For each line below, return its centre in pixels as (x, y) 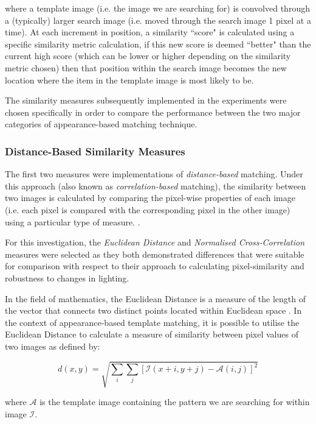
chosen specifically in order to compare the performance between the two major (153, 112)
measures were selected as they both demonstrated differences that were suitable (155, 254)
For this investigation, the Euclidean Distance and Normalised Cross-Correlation (155, 242)
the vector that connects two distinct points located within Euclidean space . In (153, 310)
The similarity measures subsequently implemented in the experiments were (146, 100)
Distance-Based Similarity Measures (95, 151)
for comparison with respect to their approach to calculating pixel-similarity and (155, 266)
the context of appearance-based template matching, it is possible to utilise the (152, 322)
